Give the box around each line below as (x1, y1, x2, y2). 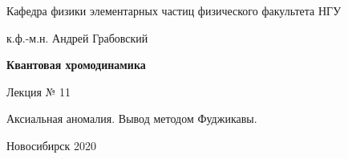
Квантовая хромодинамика (6, 56, 146, 73)
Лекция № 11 (6, 83, 71, 100)
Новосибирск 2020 (6, 137, 96, 153)
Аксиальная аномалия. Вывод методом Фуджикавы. (6, 110, 257, 127)
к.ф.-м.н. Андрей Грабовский (6, 29, 148, 46)
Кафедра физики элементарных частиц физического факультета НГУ (6, 2, 342, 18)
